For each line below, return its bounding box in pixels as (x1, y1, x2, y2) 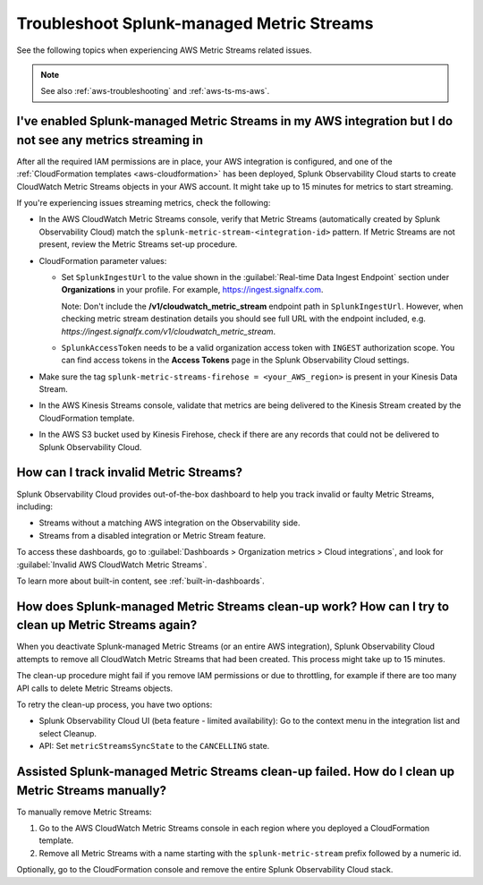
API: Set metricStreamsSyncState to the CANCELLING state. (38, 741, 270, 752)
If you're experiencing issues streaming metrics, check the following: (16, 198, 271, 208)
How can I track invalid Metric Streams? (16, 465, 243, 481)
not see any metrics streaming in (16, 132, 204, 148)
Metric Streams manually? (16, 783, 167, 798)
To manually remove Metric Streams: (16, 806, 152, 817)
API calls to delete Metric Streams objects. (16, 683, 174, 694)
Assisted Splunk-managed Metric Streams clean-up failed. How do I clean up (16, 763, 455, 779)
